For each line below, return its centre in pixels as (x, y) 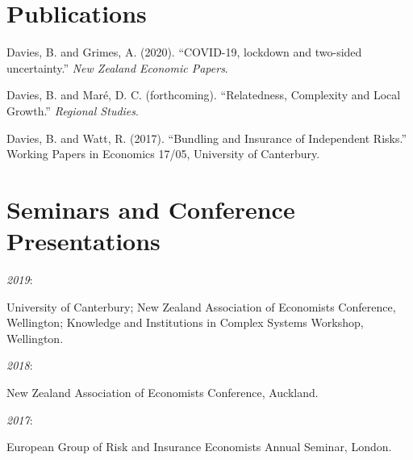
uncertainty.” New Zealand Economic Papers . (117, 67)
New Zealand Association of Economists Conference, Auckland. (163, 392)
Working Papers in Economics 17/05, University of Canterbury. (163, 154)
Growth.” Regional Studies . (73, 110)
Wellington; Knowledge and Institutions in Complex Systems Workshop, (185, 322)
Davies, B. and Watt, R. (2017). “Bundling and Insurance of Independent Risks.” (207, 138)
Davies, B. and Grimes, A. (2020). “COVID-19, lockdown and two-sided (184, 52)
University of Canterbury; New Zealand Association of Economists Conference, (201, 306)
